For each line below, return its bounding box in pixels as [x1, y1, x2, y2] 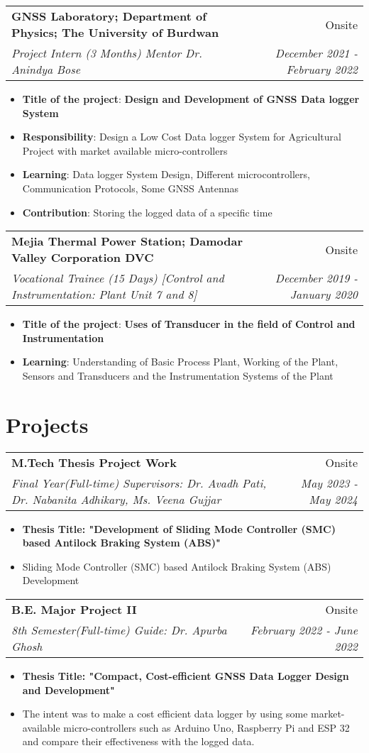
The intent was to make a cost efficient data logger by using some [22, 706, 308, 721]
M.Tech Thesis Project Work [11, 454, 177, 471]
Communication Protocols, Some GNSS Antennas [22, 180, 239, 195]
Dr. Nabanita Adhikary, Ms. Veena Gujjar [11, 490, 221, 507]
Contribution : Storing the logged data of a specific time [22, 204, 272, 219]
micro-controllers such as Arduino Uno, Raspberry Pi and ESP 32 [63, 720, 350, 735]
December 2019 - [275, 270, 358, 287]
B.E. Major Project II [11, 601, 137, 618]
